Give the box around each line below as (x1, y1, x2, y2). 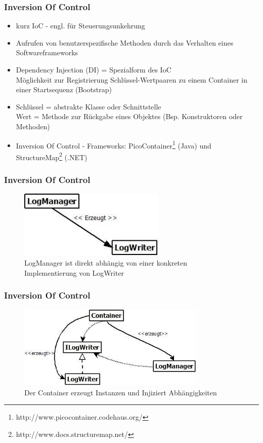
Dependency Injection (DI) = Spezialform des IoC (16, 64, 171, 75)
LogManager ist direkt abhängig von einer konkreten (24, 257, 188, 268)
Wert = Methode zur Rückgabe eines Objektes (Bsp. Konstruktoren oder (16, 111, 243, 122)
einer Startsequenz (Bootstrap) (16, 84, 112, 95)
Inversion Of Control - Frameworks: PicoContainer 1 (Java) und (16, 138, 211, 151)
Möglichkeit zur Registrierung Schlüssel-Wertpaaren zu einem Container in (16, 74, 248, 85)
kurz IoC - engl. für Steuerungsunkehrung (16, 20, 145, 31)
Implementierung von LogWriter (24, 267, 124, 278)
